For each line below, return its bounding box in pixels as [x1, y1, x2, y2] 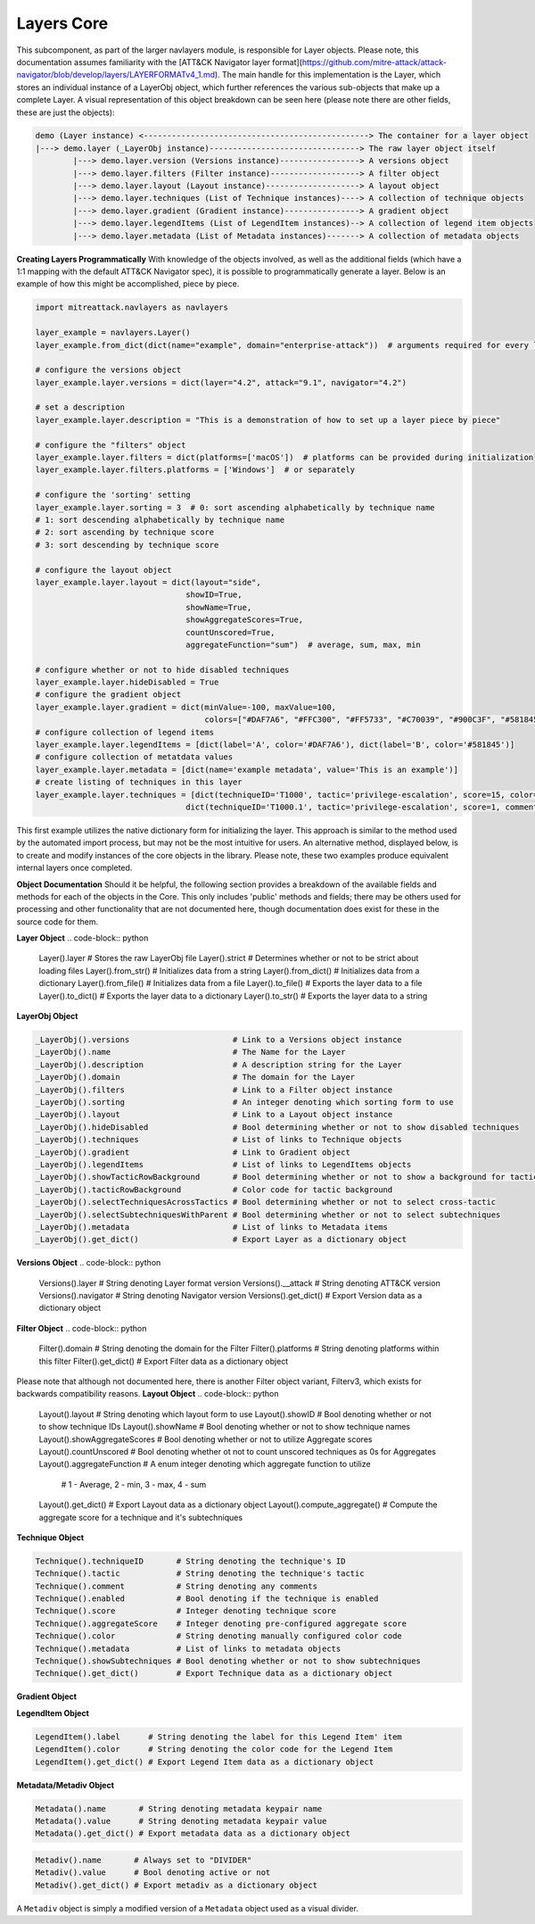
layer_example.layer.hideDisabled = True [35, 677, 219, 687]
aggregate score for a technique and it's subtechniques [38, 1512, 243, 1522]
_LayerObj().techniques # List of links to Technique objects [35, 1134, 403, 1145]
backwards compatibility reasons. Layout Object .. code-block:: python [16, 1389, 280, 1399]
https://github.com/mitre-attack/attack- [301, 56, 448, 67]
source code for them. [16, 916, 98, 927]
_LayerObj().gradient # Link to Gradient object [35, 1147, 351, 1157]
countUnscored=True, [185, 627, 276, 637]
